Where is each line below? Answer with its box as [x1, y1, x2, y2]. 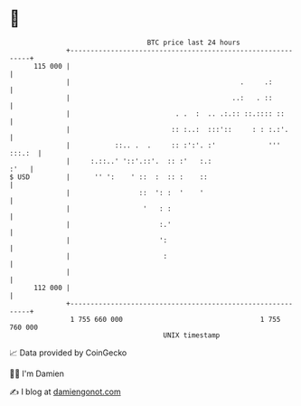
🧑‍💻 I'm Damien [9, 368, 65, 379]
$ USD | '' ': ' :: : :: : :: [9, 172, 208, 182]
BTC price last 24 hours [146, 38, 241, 47]
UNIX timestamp [163, 330, 221, 340]
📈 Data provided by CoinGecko [9, 347, 127, 358]
